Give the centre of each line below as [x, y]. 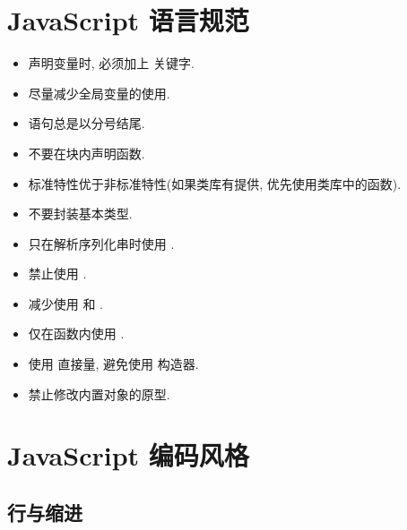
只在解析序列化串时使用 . [101, 243]
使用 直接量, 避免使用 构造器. [113, 364]
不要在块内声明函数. [87, 153]
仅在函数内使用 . [76, 333]
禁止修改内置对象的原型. [99, 393]
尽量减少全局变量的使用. [99, 93]
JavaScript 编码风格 [128, 455]
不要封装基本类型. [80, 214]
